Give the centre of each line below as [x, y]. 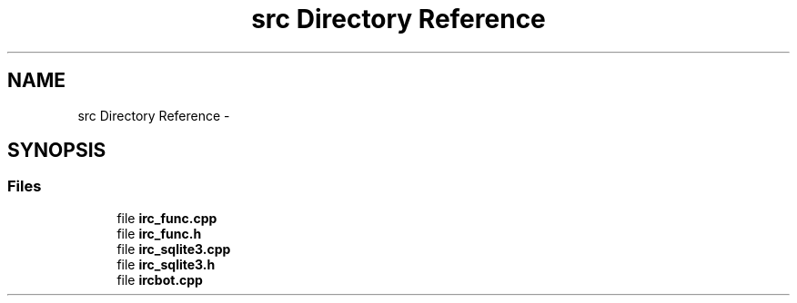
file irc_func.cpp [167, 218]
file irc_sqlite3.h [166, 264]
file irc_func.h [159, 233]
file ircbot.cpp [160, 279]
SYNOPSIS [57, 151]
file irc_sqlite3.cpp [174, 249]
